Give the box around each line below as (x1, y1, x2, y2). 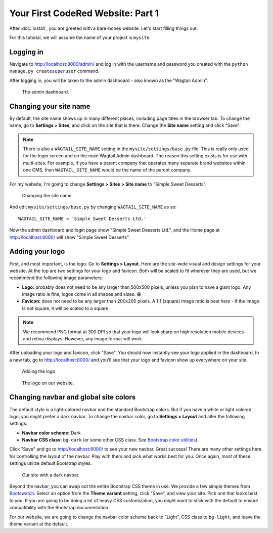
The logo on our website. (22, 380, 74, 386)
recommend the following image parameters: (9, 275, 103, 281)
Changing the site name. (22, 193, 73, 199)
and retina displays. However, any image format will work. (23, 336, 144, 342)
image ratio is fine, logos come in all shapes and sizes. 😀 (22, 291, 142, 297)
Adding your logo (9, 247, 65, 256)
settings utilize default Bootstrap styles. (9, 460, 92, 466)
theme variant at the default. (9, 521, 68, 527)
